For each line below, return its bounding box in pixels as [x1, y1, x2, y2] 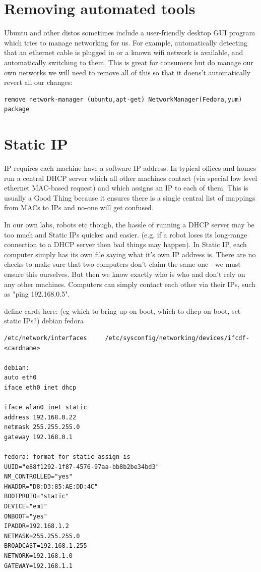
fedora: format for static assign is [4, 453, 130, 461]
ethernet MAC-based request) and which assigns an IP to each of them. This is [4, 182, 248, 193]
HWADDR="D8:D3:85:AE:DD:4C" [4, 483, 98, 490]
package [4, 106, 30, 113]
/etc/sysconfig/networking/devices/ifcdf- [105, 334, 249, 342]
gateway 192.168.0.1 [4, 433, 73, 441]
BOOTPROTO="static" [4, 493, 69, 500]
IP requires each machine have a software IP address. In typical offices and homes [4, 163, 256, 173]
